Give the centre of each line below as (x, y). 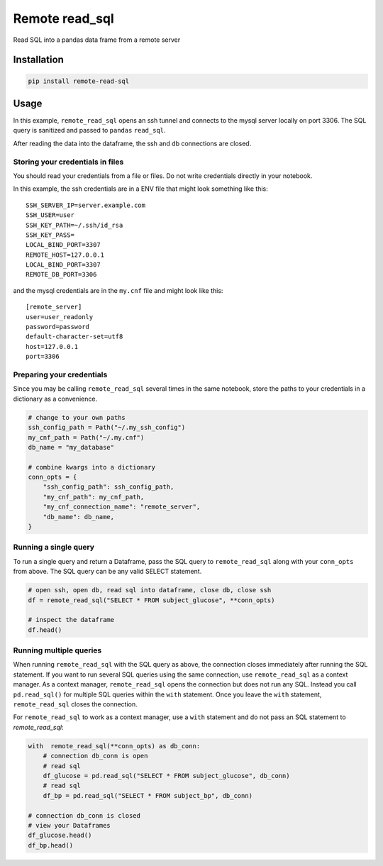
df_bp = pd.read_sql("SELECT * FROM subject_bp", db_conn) (148, 795)
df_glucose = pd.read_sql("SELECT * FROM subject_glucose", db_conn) (166, 776)
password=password (58, 327)
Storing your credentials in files (68, 162)
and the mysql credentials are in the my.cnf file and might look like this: (118, 290)
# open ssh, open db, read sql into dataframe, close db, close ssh (150, 590)
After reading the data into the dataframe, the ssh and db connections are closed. (132, 143)
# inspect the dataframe (71, 620)
